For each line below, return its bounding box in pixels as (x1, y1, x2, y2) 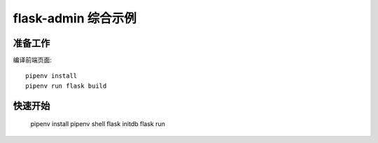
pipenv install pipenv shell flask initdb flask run (30, 120, 166, 128)
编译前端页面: (13, 56, 52, 64)
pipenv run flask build (25, 81, 107, 90)
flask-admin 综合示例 (13, 11, 136, 26)
